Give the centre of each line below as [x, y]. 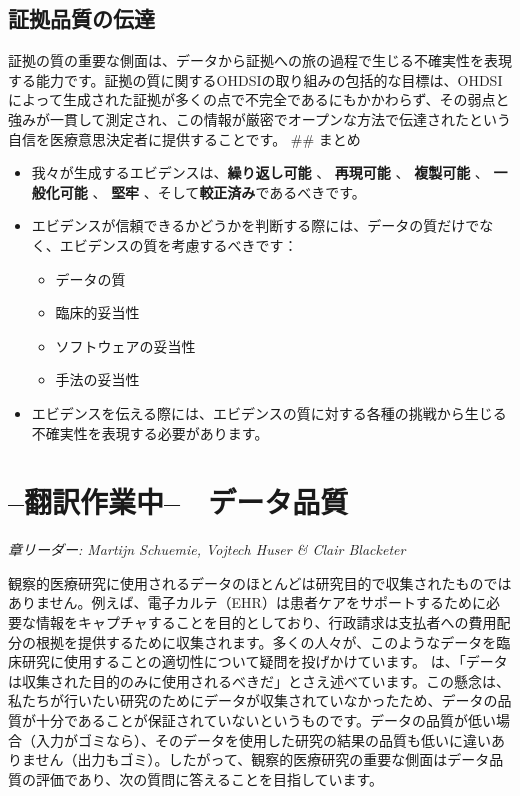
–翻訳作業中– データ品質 [178, 501]
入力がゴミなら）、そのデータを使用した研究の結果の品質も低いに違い [263, 739]
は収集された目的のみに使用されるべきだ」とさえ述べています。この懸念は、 [259, 680]
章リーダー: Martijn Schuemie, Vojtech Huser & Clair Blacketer [207, 549]
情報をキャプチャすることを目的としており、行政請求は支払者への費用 [266, 622]
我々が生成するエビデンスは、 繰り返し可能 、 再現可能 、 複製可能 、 [260, 172]
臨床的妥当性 [97, 312]
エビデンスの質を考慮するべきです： [178, 244]
